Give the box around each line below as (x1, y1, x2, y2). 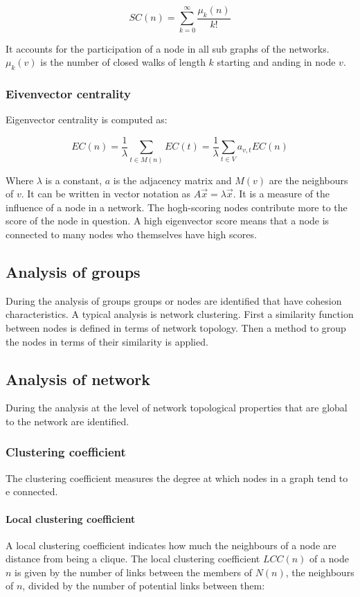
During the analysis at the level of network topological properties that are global (6, 400, 348, 415)
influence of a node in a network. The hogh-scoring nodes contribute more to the (6, 199, 348, 214)
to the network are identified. (6, 413, 129, 428)
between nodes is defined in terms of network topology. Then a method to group (6, 320, 346, 335)
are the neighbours (269, 172, 348, 187)
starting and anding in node (217, 55, 336, 69)
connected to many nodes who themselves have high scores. (6, 226, 257, 241)
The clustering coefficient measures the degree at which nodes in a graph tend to (6, 470, 348, 485)
